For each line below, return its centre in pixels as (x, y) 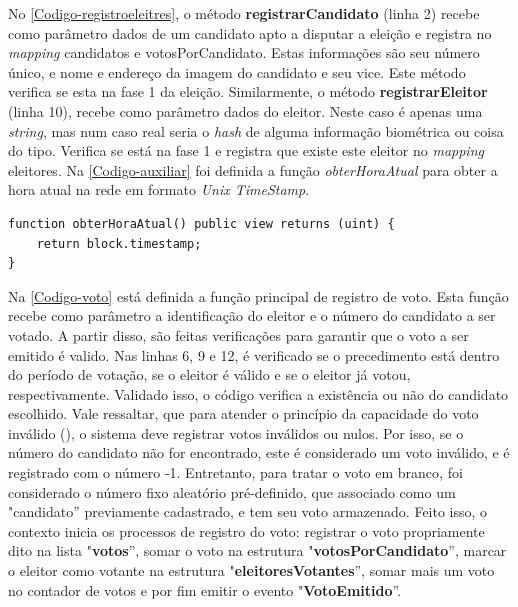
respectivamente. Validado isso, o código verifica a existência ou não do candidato (258, 393)
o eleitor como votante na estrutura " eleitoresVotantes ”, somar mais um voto (251, 570)
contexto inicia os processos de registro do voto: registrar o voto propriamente (246, 530)
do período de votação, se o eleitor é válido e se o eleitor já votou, (209, 374)
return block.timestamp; (119, 243)
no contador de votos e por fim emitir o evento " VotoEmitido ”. (205, 589)
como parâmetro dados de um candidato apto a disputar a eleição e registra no (250, 32)
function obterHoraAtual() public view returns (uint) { (201, 223)
